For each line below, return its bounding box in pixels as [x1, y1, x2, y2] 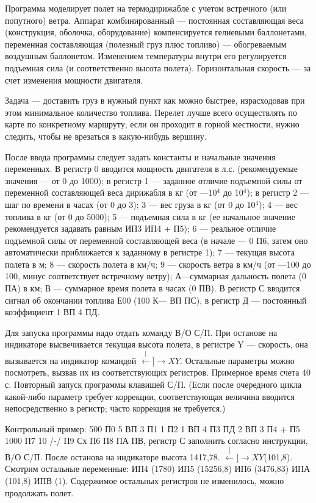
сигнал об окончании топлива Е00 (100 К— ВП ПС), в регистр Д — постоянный [5, 293, 307, 306]
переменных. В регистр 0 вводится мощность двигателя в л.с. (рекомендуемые [5, 162, 298, 175]
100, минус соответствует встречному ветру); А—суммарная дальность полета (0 [5, 269, 307, 282]
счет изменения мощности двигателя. [5, 73, 143, 86]
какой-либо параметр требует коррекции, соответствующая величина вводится [5, 390, 295, 402]
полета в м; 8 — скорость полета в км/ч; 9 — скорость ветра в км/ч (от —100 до [5, 257, 311, 270]
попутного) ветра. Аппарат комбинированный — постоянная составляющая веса [5, 13, 304, 26]
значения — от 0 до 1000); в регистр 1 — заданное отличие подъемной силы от [5, 174, 303, 187]
